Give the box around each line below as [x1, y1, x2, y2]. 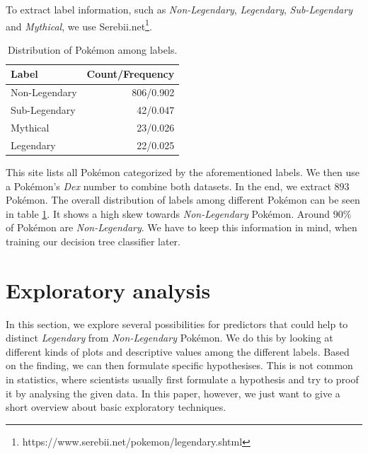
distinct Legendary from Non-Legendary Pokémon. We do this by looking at [6, 330, 333, 345]
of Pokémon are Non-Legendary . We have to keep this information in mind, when [6, 220, 357, 235]
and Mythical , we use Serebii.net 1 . [6, 16, 152, 33]
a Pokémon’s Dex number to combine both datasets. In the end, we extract [6, 178, 331, 193]
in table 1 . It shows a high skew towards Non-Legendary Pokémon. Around [6, 206, 330, 221]
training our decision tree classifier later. [6, 233, 180, 248]
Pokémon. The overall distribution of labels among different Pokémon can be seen [6, 192, 360, 207]
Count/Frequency [86, 66, 175, 81]
